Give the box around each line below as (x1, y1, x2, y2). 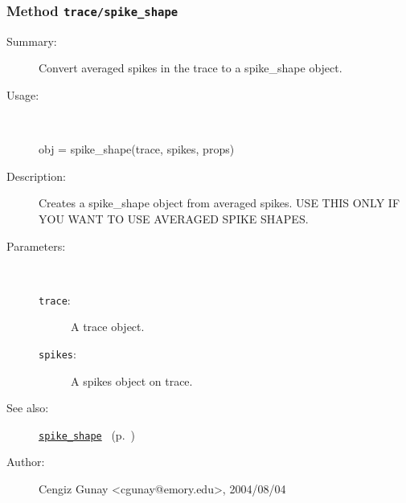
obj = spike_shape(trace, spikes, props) (39, 141, 235, 157)
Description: (6, 167, 66, 184)
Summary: (6, 32, 57, 49)
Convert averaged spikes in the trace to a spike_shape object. (39, 59, 342, 76)
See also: (6, 399, 49, 416)
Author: (6, 453, 45, 470)
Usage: (6, 86, 39, 103)
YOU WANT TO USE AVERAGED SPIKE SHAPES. (39, 210, 309, 227)
